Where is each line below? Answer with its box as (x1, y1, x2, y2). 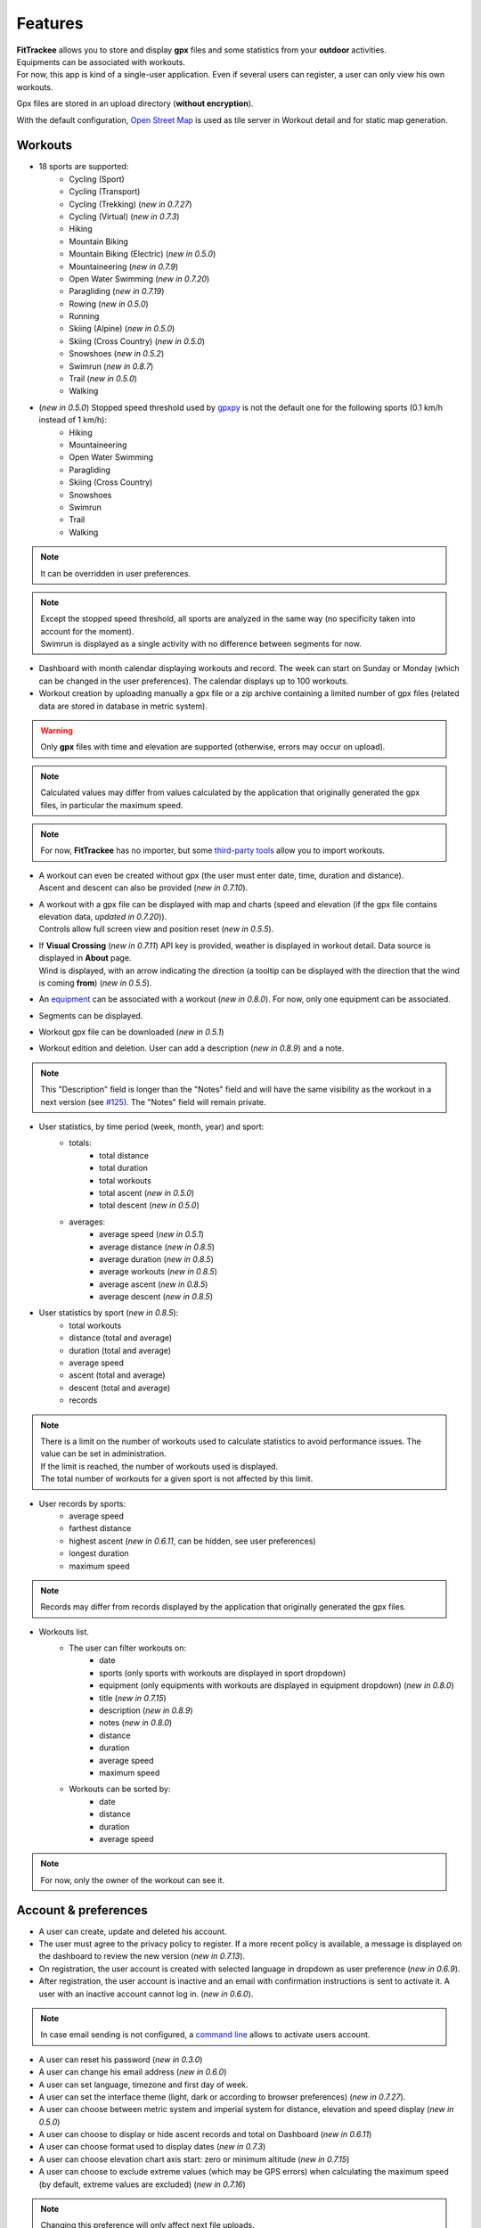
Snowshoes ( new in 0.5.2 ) (69, 348, 165, 359)
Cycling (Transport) (69, 186, 141, 197)
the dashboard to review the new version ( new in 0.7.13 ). (38, 1951, 245, 1962)
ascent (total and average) (69, 1370, 166, 1380)
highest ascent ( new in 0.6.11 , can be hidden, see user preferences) (69, 1536, 316, 1546)
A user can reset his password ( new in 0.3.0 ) (38, 2054, 203, 2065)
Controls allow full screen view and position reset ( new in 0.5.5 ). (38, 923, 274, 935)
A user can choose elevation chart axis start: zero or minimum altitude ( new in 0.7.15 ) (38, 2153, 350, 2165)
